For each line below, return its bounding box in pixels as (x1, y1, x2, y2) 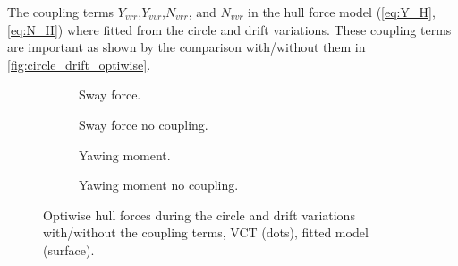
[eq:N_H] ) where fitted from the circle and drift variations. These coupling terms (7, 20, 452, 39)
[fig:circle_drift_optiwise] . (7, 55, 151, 73)
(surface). (43, 240, 95, 259)
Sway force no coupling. (79, 115, 208, 133)
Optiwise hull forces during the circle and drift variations (43, 205, 355, 224)
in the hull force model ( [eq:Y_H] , (248, 3, 436, 21)
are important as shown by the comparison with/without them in (7, 38, 366, 56)
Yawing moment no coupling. (79, 176, 239, 194)
